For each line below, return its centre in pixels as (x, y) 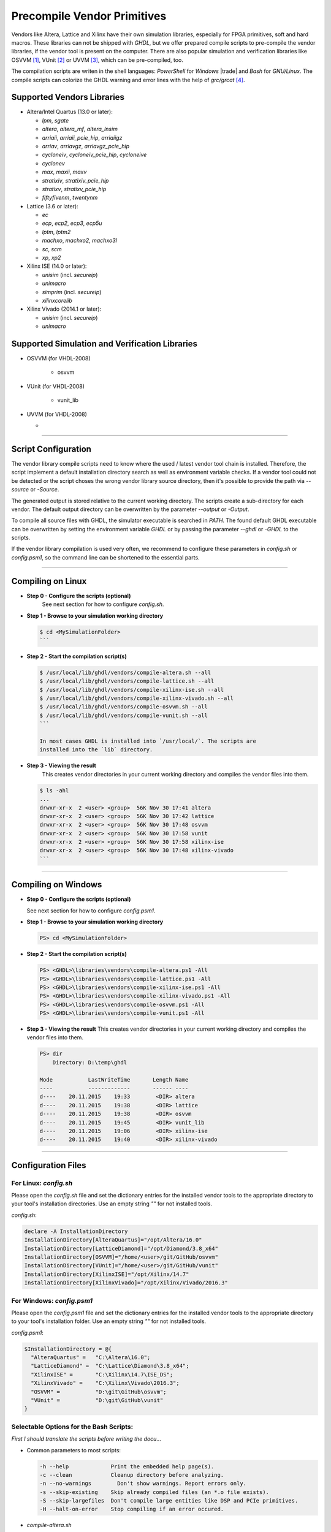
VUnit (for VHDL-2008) (56, 386)
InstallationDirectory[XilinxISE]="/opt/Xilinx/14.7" (107, 1274)
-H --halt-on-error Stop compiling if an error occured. (132, 1509)
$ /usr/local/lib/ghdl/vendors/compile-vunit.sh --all (124, 715)
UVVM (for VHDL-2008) (57, 414)
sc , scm (52, 249)
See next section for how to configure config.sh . (103, 604)
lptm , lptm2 (56, 232)
